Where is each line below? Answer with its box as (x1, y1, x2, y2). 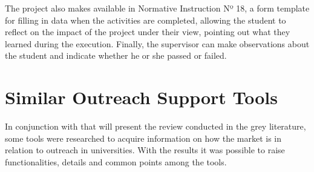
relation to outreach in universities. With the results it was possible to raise (5, 144, 285, 156)
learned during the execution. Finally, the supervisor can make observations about (5, 37, 310, 50)
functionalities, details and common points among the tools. (5, 155, 227, 168)
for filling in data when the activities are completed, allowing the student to (5, 13, 286, 26)
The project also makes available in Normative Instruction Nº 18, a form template (5, 2, 310, 14)
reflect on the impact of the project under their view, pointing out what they (5, 25, 290, 38)
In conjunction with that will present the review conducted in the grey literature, (5, 120, 306, 133)
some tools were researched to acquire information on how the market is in (5, 131, 282, 144)
